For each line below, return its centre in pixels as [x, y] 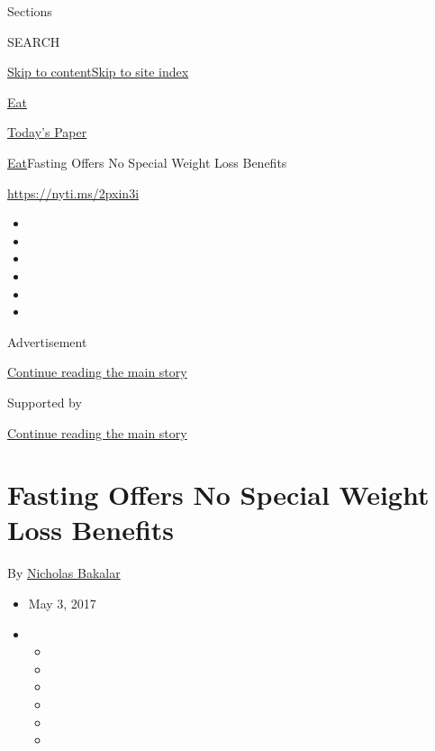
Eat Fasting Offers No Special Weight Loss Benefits [147, 162]
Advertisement [47, 341]
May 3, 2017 [62, 603]
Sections [30, 11]
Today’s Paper [47, 132]
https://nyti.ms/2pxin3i [73, 192]
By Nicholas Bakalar [64, 573]
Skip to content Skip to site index [98, 72]
